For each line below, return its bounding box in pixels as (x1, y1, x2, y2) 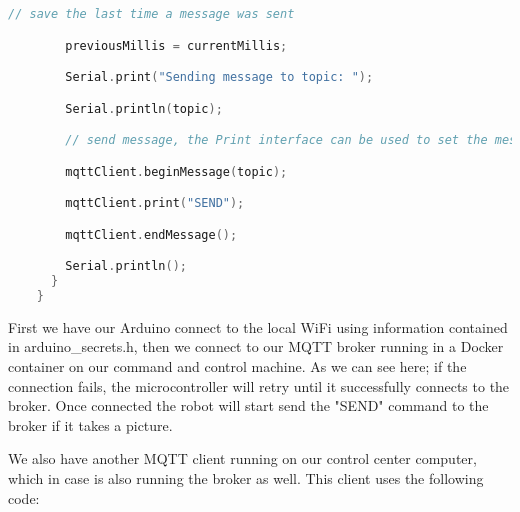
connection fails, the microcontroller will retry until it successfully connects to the (8, 375, 510, 396)
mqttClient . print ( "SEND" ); (65, 196, 245, 211)
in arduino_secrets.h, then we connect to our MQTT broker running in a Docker (8, 336, 504, 357)
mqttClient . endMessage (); (65, 227, 238, 242)
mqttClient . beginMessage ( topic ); (65, 164, 288, 179)
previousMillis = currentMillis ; (65, 38, 288, 53)
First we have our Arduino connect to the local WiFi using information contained (8, 316, 508, 337)
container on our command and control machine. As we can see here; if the (8, 356, 467, 377)
